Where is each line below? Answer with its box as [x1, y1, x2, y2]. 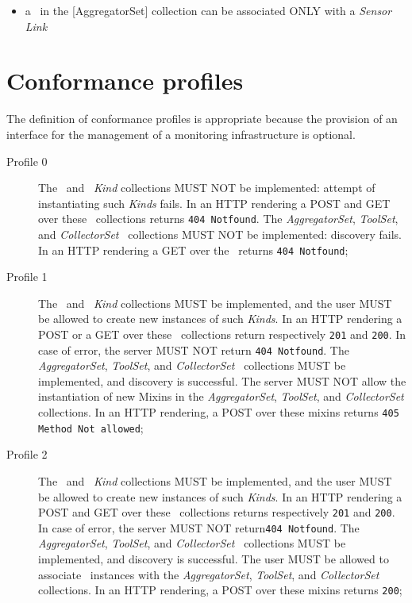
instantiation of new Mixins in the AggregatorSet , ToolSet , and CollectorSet [38, 388, 404, 405]
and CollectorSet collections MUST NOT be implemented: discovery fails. [38, 225, 402, 242]
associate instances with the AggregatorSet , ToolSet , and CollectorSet [38, 566, 379, 582]
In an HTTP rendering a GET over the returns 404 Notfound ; [38, 241, 348, 258]
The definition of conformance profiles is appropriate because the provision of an [6, 110, 398, 127]
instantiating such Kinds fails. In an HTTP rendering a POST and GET [38, 194, 391, 211]
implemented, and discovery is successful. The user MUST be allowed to [38, 551, 389, 567]
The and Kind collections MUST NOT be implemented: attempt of [38, 179, 375, 196]
